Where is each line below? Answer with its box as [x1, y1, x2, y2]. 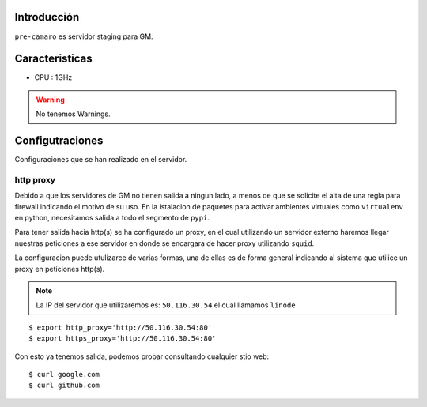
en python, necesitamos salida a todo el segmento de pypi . [14, 213, 210, 223]
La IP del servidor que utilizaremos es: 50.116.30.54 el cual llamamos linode [36, 300, 296, 310]
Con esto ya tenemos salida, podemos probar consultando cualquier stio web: [14, 352, 270, 361]
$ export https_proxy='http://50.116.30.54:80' [28, 334, 217, 343]
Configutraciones [14, 134, 104, 148]
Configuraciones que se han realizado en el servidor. [14, 155, 187, 164]
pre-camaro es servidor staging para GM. [14, 32, 153, 41]
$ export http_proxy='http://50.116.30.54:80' [28, 322, 213, 332]
